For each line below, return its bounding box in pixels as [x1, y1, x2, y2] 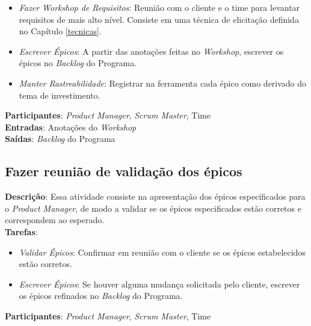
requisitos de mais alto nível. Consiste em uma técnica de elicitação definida [19, 13, 299, 25]
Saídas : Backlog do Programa [5, 132, 115, 145]
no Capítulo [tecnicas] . [19, 25, 102, 37]
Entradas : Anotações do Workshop [5, 120, 137, 133]
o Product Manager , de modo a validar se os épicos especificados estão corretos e [5, 201, 301, 214]
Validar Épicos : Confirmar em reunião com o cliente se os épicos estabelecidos [19, 245, 306, 258]
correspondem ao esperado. [5, 214, 105, 226]
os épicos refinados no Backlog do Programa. [19, 289, 183, 302]
